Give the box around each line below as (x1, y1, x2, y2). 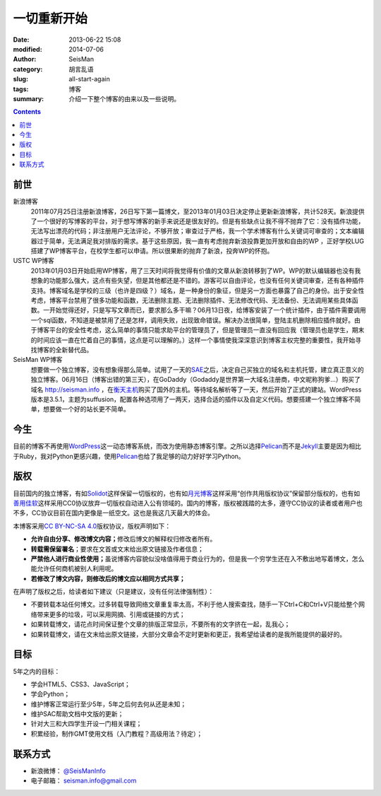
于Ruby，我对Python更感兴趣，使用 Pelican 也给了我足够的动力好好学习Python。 (13, 452, 245, 460)
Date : (13, 35, 30, 44)
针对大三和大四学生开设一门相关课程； (30, 720, 143, 728)
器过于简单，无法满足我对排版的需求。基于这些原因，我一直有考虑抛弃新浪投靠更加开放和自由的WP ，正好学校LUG (30, 237, 365, 245)
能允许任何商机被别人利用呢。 (30, 564, 118, 573)
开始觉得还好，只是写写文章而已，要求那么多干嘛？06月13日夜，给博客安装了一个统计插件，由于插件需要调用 (49, 306, 366, 315)
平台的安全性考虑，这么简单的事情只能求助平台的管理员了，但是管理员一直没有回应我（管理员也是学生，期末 (49, 326, 365, 334)
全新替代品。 (55, 346, 93, 353)
